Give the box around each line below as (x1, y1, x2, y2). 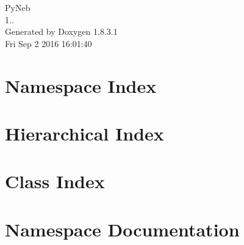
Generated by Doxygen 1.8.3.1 (5, 25, 118, 38)
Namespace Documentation (5, 216, 240, 241)
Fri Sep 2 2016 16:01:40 (5, 37, 92, 49)
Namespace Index (5, 73, 157, 98)
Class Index (5, 169, 105, 194)
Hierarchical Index (5, 120, 164, 145)
